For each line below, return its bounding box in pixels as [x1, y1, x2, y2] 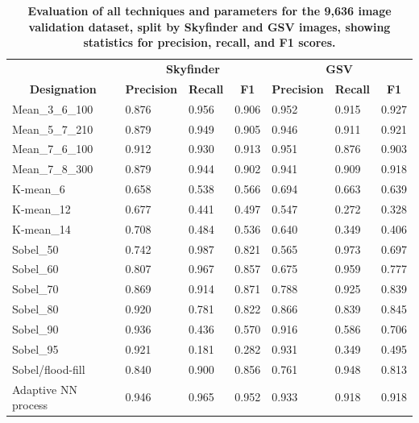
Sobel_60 [12, 260, 59, 277]
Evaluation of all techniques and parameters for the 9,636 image [27, 2, 392, 19]
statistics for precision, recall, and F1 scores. [83, 34, 336, 51]
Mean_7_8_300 [12, 160, 93, 177]
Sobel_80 [12, 301, 59, 317]
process [12, 396, 48, 413]
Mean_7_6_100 [12, 140, 93, 157]
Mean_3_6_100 [12, 100, 93, 117]
